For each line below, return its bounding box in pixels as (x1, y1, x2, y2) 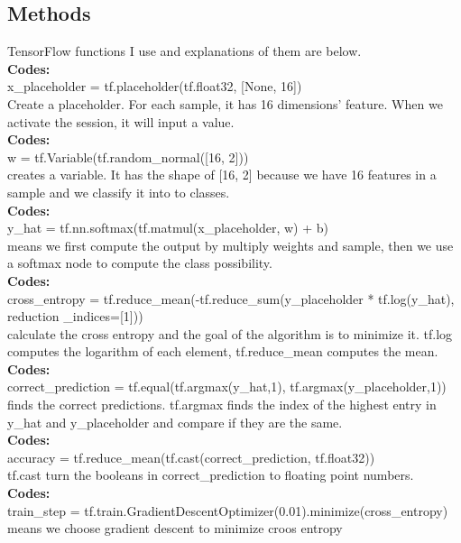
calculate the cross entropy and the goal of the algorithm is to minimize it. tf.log (7, 324, 453, 343)
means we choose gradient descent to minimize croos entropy (7, 519, 343, 538)
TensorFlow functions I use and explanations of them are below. (7, 41, 362, 60)
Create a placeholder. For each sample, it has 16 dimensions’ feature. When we (7, 94, 443, 113)
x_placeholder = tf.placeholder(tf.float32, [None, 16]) (7, 77, 302, 96)
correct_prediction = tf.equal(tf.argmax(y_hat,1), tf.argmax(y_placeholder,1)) (7, 377, 447, 396)
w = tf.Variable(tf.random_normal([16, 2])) (7, 147, 249, 166)
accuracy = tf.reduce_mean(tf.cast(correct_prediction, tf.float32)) (7, 447, 375, 466)
